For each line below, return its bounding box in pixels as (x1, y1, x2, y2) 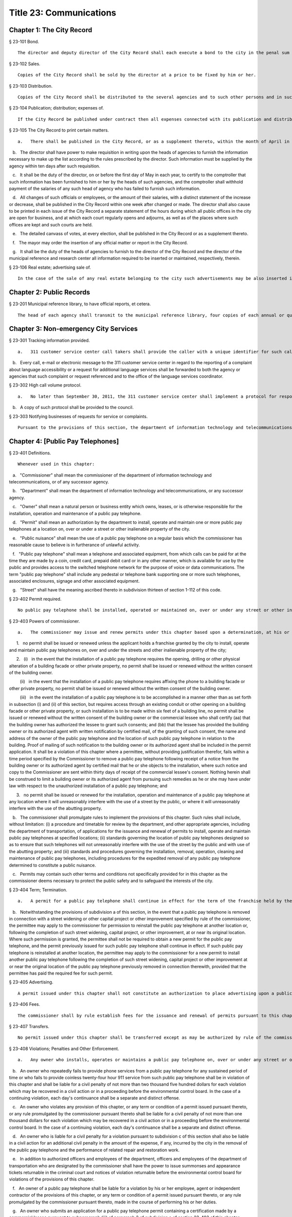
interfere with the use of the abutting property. (9, 806, 102, 811)
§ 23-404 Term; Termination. (9, 886, 68, 893)
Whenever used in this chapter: (18, 461, 95, 467)
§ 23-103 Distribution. (9, 83, 53, 89)
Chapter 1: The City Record (9, 26, 92, 34)
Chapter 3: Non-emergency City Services (9, 325, 138, 333)
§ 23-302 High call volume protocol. (9, 382, 82, 388)
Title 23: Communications (9, 7, 116, 18)
